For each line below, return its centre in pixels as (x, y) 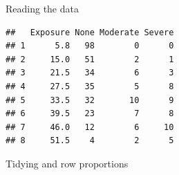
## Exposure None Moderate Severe (90, 32)
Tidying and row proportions (67, 163)
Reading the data (42, 8)
